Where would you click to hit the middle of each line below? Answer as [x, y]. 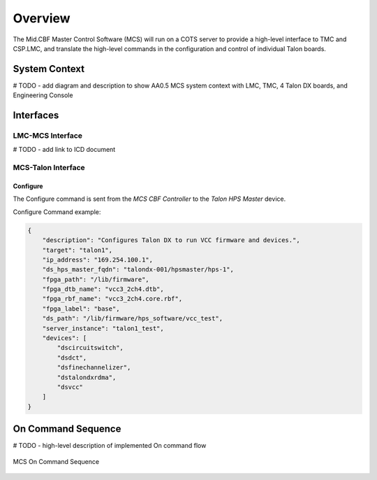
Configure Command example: [57, 212]
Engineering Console [43, 95]
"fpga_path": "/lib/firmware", [96, 279]
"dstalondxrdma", [87, 377]
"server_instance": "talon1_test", [103, 328]
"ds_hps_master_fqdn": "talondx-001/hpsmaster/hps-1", [138, 270]
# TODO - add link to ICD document [64, 150]
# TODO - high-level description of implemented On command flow [110, 446]
